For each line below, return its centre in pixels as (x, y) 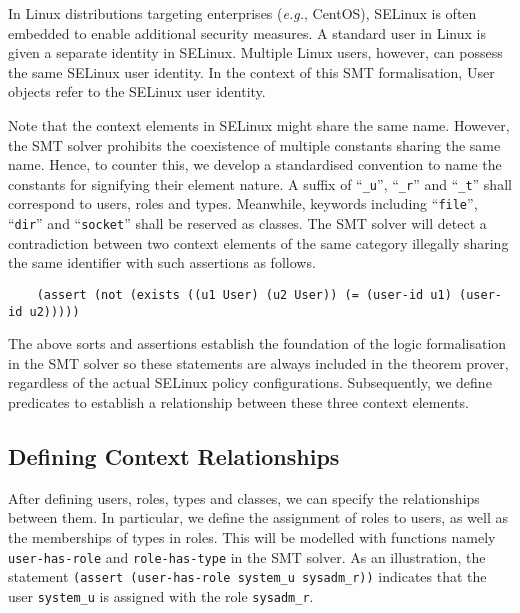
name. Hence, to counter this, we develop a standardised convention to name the (255, 164)
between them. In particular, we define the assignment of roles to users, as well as (258, 517)
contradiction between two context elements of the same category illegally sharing (258, 242)
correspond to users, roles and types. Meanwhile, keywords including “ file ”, (243, 203)
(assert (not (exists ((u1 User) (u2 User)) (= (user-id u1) (244, 294)
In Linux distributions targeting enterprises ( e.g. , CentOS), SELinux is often (242, 13)
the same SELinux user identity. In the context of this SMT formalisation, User (251, 71)
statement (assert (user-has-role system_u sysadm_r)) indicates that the (247, 576)
